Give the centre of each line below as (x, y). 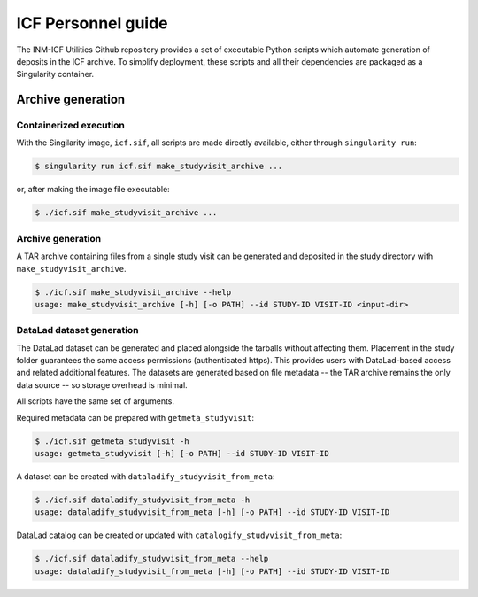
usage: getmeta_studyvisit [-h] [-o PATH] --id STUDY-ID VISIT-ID (182, 453)
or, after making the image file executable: (93, 190)
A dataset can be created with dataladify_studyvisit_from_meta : (146, 476)
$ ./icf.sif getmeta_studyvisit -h (112, 441)
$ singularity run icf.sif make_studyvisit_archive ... (159, 167)
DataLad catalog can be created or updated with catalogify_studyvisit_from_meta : (179, 535)
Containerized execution (71, 126)
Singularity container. (55, 74)
